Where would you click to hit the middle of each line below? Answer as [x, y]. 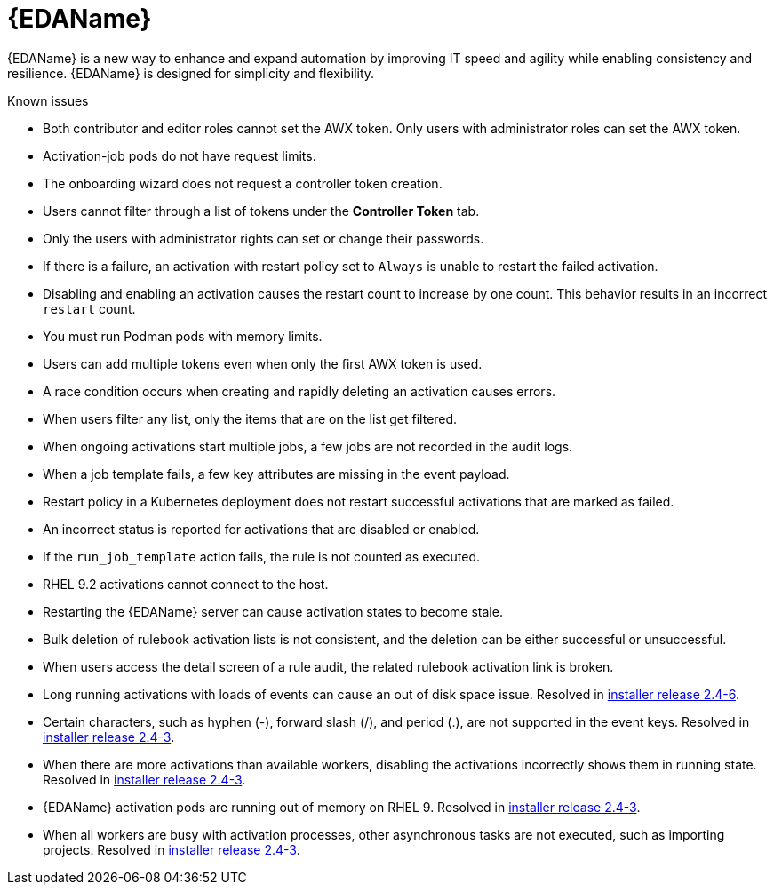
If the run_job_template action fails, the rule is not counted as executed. [262, 556]
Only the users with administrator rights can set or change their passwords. [263, 238]
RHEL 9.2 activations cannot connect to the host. [186, 584]
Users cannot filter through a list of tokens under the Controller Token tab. [261, 211]
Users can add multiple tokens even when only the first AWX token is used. [263, 363]
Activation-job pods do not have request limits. [180, 155]
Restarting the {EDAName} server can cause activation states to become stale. [273, 611]
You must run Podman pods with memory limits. [183, 336]
